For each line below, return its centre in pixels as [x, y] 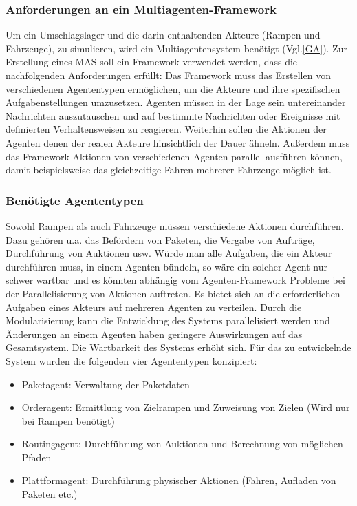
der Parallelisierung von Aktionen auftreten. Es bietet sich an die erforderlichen [173, 293]
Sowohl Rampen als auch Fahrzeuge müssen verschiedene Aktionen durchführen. [175, 225]
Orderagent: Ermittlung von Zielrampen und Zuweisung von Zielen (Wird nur [186, 407]
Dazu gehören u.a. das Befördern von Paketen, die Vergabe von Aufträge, [160, 239]
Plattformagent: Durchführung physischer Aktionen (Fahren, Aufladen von [179, 480]
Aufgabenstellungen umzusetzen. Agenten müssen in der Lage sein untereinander [176, 102]
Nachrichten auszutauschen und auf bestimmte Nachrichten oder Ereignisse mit [173, 115]
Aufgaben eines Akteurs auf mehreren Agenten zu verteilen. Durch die [154, 307]
